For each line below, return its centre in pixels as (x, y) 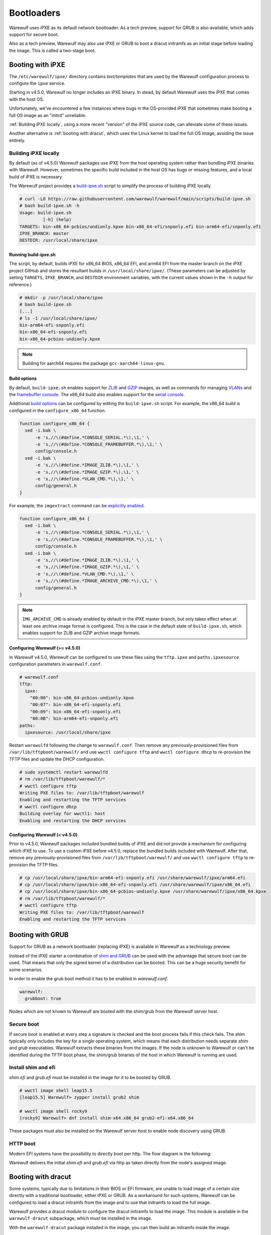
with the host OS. (27, 99)
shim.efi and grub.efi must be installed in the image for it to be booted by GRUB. (90, 1077)
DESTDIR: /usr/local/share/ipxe (59, 240)
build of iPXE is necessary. (36, 177)
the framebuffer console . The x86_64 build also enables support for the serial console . (97, 395)
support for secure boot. (34, 34)
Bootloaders (35, 13)
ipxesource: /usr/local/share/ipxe (68, 733)
